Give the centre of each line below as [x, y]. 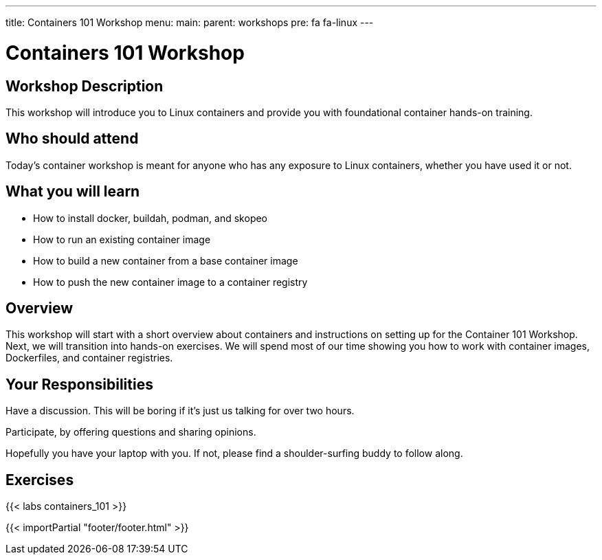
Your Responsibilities [79, 384]
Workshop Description [85, 86]
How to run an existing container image [122, 239]
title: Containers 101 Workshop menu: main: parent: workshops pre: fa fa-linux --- [190, 22]
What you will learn [73, 192]
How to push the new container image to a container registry [170, 282]
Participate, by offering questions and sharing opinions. [131, 432]
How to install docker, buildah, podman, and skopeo [150, 218]
